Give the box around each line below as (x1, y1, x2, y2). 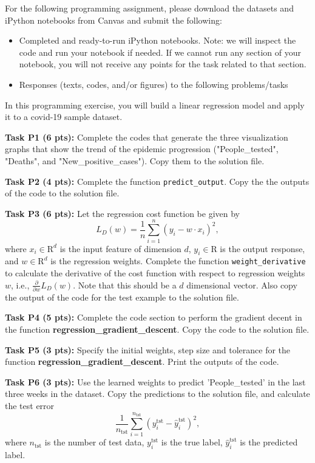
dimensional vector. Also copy (186, 278, 297, 291)
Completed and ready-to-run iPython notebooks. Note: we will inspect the (19, 34, 296, 47)
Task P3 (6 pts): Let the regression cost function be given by (5, 207, 240, 219)
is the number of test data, (44, 436, 144, 448)
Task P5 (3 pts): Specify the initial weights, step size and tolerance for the (5, 343, 291, 356)
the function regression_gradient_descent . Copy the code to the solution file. (5, 323, 310, 336)
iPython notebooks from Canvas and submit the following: (5, 13, 222, 26)
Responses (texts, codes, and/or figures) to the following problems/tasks (19, 78, 288, 90)
